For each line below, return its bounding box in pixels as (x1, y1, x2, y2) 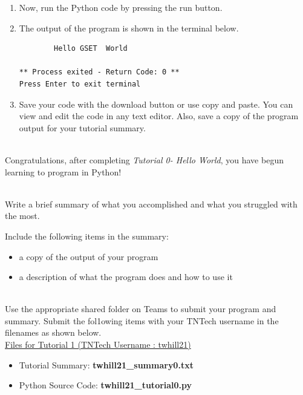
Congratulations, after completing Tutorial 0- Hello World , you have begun (5, 153, 284, 166)
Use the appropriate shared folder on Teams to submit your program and (5, 302, 276, 315)
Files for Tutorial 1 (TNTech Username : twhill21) (5, 338, 191, 351)
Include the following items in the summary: (5, 229, 169, 242)
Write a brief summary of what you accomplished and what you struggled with (5, 197, 298, 210)
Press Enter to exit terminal (19, 79, 141, 88)
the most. (5, 209, 40, 222)
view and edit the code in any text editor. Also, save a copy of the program (19, 109, 299, 122)
